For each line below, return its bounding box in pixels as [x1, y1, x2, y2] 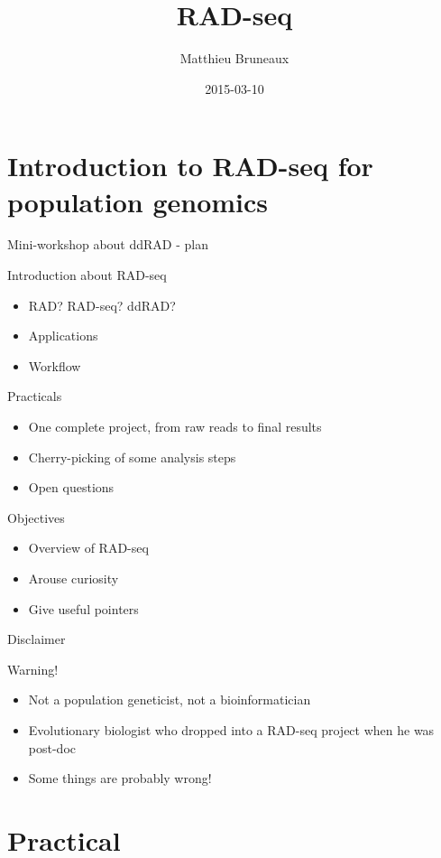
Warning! [7, 659, 59, 678]
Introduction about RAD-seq [7, 266, 167, 284]
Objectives [7, 508, 65, 527]
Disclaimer [7, 630, 66, 648]
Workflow [28, 356, 81, 375]
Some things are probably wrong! [28, 769, 212, 788]
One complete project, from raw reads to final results [28, 417, 322, 435]
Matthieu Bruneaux [179, 49, 289, 68]
